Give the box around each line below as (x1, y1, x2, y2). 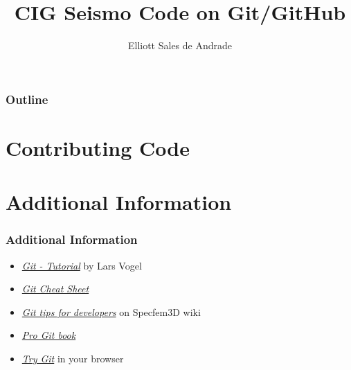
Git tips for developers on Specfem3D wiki (21, 304, 201, 319)
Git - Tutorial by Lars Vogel (21, 258, 142, 272)
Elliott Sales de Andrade (127, 38, 233, 53)
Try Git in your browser (21, 351, 124, 365)
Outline (6, 90, 48, 107)
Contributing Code (6, 133, 190, 161)
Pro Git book (21, 328, 76, 342)
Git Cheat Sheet (21, 281, 89, 296)
